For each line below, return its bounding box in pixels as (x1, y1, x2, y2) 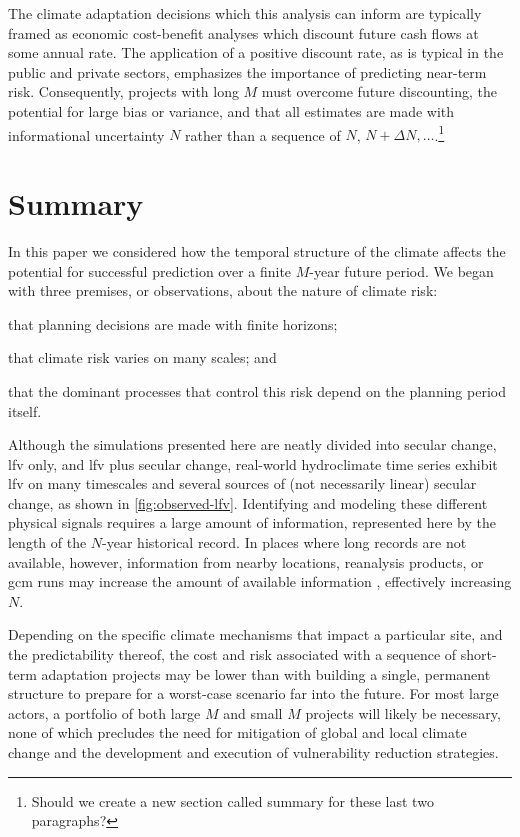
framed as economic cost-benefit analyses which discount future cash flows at (8, 22, 479, 43)
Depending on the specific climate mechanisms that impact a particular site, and (8, 624, 503, 645)
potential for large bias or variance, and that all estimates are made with (8, 100, 455, 121)
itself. (8, 400, 42, 421)
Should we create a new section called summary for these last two (31, 790, 434, 811)
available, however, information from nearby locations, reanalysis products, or (8, 551, 484, 572)
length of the (8, 532, 87, 553)
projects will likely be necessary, (305, 702, 501, 723)
